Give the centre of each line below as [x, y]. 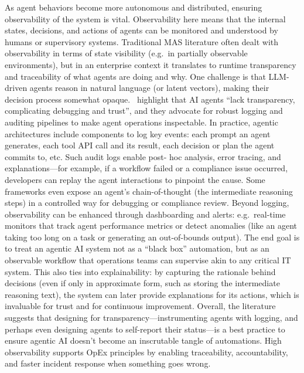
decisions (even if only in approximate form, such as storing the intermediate [142, 283]
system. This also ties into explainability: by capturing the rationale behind [140, 271]
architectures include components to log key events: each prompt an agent [138, 133]
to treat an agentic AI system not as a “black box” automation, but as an [137, 248]
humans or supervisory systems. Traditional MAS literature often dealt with [142, 41]
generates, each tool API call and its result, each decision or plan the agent [140, 145]
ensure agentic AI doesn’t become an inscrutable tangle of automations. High [143, 340]
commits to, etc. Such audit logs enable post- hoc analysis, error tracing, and [143, 156]
